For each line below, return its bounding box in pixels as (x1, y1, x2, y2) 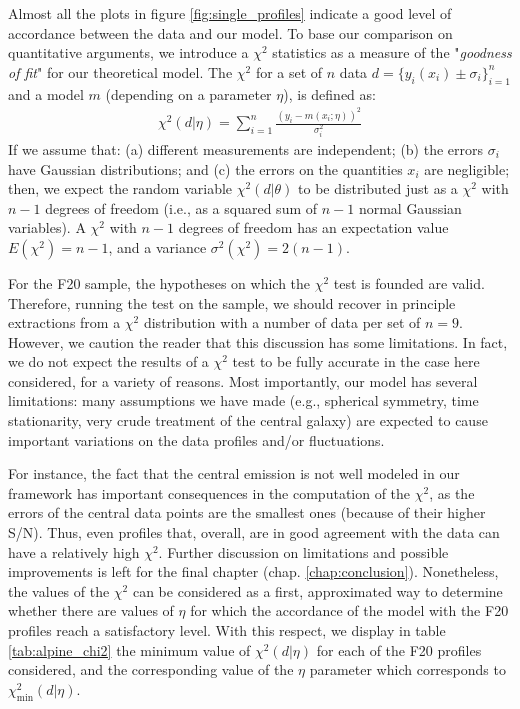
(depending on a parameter (105, 83, 272, 104)
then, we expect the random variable (8, 178, 233, 199)
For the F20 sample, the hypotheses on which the (8, 272, 311, 293)
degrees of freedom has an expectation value (178, 217, 449, 238)
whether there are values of (8, 600, 174, 621)
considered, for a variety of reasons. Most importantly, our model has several (8, 370, 478, 391)
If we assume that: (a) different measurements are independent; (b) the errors (8, 138, 484, 159)
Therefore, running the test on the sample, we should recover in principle (8, 292, 456, 313)
